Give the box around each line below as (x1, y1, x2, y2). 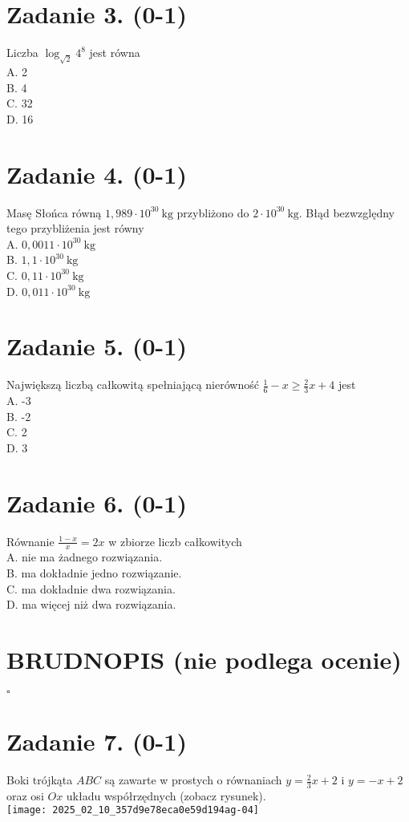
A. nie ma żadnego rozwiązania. (6, 549, 163, 565)
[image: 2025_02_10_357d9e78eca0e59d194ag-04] (6, 804, 259, 816)
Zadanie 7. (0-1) (6, 725, 187, 758)
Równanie (6, 532, 55, 549)
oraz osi (6, 787, 44, 804)
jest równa (89, 44, 140, 61)
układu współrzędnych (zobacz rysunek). (66, 787, 266, 804)
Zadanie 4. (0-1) (6, 157, 187, 190)
